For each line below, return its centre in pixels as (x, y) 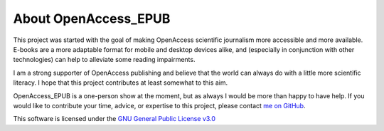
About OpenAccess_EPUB (92, 19)
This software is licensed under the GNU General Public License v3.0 (114, 119)
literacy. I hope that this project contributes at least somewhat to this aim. (121, 83)
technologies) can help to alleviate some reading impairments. (104, 60)
